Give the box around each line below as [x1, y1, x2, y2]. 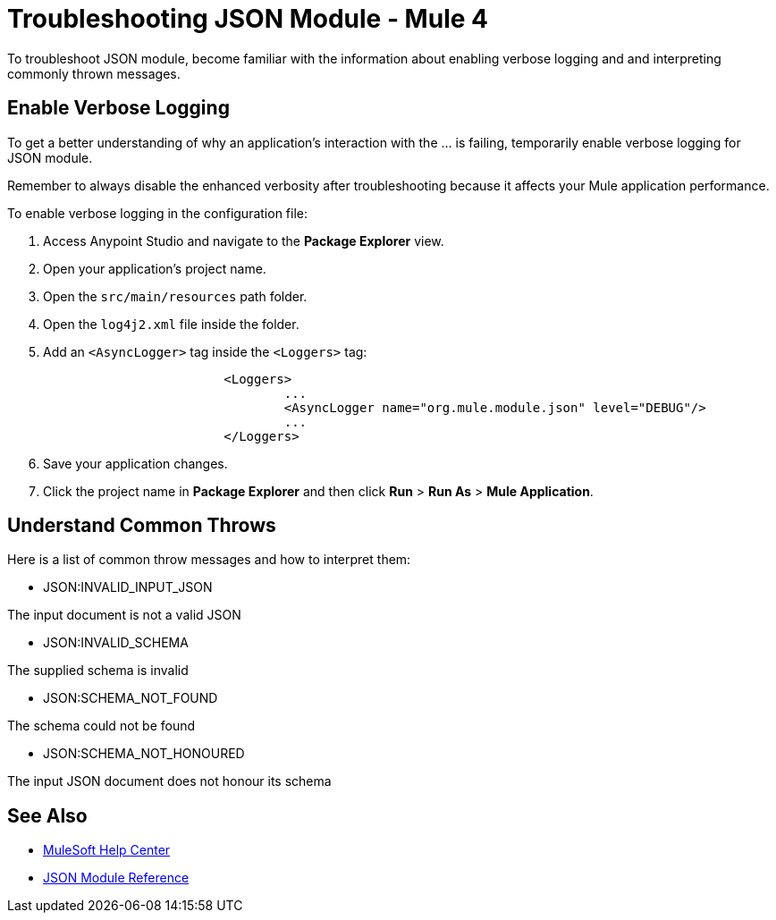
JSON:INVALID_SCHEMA [43, 635, 189, 651]
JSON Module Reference [43, 870, 190, 886]
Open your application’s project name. [43, 260, 266, 276]
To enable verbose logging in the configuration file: [7, 205, 308, 221]
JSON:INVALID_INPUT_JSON [43, 579, 213, 595]
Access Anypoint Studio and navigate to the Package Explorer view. [43, 232, 444, 249]
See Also [7, 804, 88, 827]
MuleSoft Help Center [43, 842, 171, 858]
